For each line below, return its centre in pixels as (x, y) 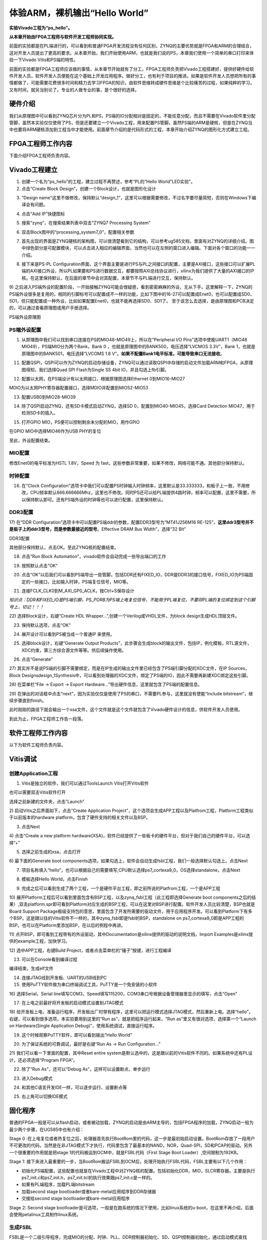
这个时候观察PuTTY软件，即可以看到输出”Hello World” (77, 1035)
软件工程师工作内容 (38, 733)
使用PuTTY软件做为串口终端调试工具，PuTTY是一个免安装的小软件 (89, 985)
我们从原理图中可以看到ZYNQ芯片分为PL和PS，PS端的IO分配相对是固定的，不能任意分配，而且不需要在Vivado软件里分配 (132, 116)
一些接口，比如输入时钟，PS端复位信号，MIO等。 (80, 582)
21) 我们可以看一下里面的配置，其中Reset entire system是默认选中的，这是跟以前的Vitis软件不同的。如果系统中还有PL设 (131, 1053)
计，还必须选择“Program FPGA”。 (43, 1060)
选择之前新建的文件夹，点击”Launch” (47, 802)
